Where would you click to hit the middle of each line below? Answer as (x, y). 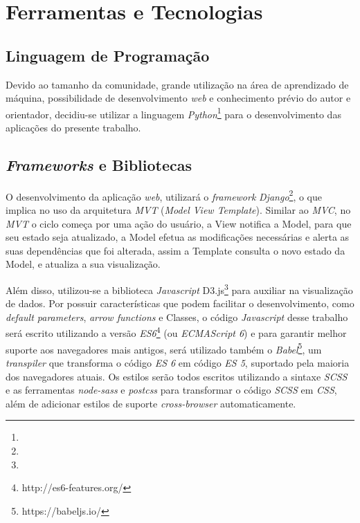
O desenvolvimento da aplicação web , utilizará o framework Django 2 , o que (164, 195)
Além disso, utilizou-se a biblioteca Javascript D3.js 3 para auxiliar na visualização (179, 289)
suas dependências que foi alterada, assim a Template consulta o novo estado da (175, 250)
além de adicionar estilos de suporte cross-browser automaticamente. (151, 403)
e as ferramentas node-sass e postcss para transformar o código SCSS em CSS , (171, 390)
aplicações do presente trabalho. (73, 128)
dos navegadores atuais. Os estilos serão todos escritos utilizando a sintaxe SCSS (177, 376)
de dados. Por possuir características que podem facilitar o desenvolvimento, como (180, 303)
